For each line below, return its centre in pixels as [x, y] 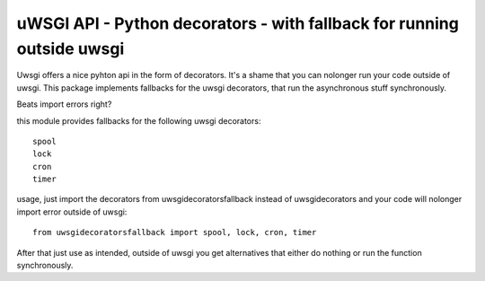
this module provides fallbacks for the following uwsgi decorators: [139, 120]
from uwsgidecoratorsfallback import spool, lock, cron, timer [175, 233]
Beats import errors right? [64, 104]
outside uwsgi [71, 48]
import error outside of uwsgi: [72, 212]
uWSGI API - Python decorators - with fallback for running [238, 23]
